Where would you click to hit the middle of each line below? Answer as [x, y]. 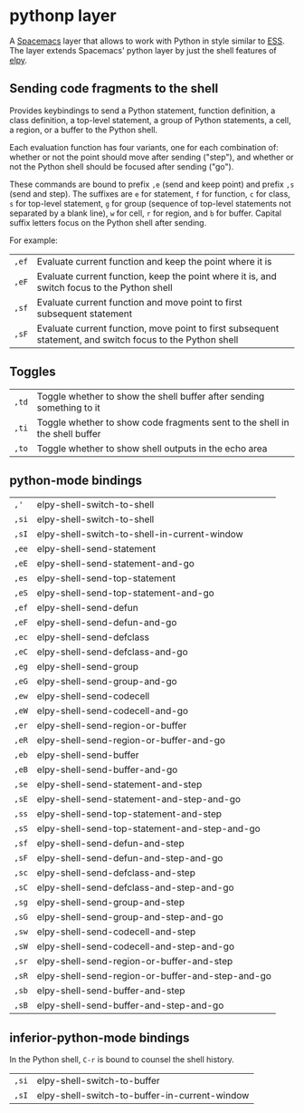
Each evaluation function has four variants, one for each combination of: [144, 147]
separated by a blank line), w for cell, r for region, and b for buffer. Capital [146, 213]
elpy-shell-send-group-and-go [107, 682]
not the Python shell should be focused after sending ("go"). [122, 166]
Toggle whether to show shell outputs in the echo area [152, 448]
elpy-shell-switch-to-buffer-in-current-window [143, 1096]
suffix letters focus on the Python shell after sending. [108, 222]
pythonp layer [63, 16]
